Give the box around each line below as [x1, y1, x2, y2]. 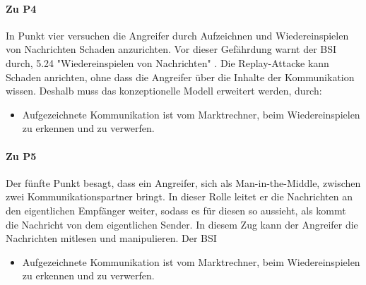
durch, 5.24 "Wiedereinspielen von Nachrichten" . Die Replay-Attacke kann [6, 55, 329, 70]
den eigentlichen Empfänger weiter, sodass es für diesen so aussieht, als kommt [6, 202, 346, 217]
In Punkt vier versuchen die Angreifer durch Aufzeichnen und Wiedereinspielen [6, 28, 349, 42]
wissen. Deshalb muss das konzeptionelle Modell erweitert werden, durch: [6, 83, 322, 98]
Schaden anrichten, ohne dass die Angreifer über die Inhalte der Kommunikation [6, 69, 355, 84]
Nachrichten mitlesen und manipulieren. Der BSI [6, 231, 217, 245]
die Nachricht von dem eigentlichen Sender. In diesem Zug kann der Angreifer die [6, 217, 358, 231]
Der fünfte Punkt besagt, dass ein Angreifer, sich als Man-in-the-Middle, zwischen [6, 175, 361, 190]
